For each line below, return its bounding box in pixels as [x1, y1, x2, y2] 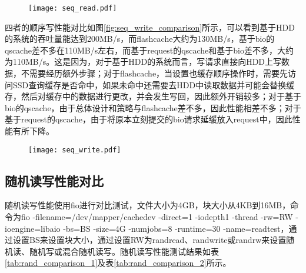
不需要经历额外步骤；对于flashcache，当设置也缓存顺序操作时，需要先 [21, 67, 288, 79]
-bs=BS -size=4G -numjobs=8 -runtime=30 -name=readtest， [63, 222, 289, 234]
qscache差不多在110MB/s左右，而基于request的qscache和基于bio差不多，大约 [5, 44, 294, 56]
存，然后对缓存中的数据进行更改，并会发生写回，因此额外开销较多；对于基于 [5, 90, 301, 102]
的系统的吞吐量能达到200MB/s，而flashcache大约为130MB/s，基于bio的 [5, 32, 275, 45]
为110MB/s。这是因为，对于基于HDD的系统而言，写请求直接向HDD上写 [5, 55, 282, 68]
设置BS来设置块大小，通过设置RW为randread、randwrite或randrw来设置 [12, 234, 287, 246]
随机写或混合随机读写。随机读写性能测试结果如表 [29, 245, 219, 257]
